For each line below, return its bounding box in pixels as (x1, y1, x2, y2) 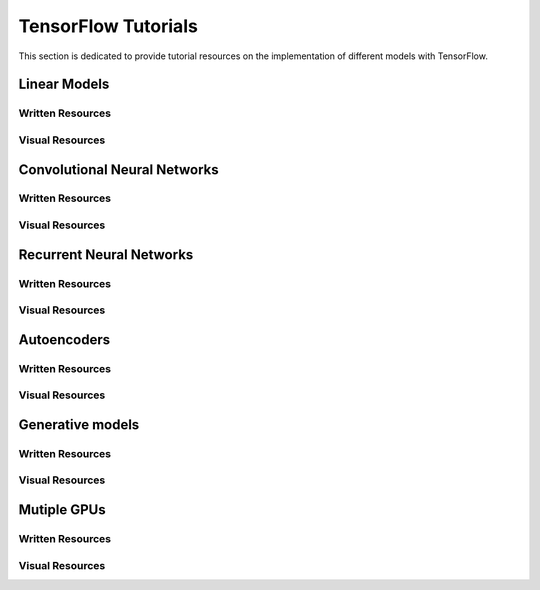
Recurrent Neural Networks (18, 246, 194, 263)
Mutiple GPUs (18, 501, 106, 519)
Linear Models (18, 76, 110, 93)
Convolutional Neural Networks (18, 161, 219, 178)
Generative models (18, 416, 140, 433)
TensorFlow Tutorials (18, 15, 199, 37)
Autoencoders (18, 331, 110, 348)
